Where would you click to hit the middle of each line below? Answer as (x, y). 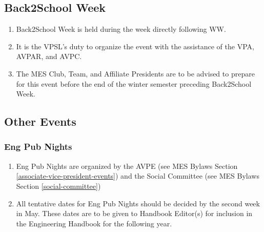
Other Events (40, 121)
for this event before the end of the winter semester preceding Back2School (134, 83)
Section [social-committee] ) (58, 186)
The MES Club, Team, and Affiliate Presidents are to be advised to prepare (135, 73)
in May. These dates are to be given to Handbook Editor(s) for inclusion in (134, 213)
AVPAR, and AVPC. (49, 56)
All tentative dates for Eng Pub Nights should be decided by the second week (138, 203)
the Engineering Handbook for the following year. (94, 223)
